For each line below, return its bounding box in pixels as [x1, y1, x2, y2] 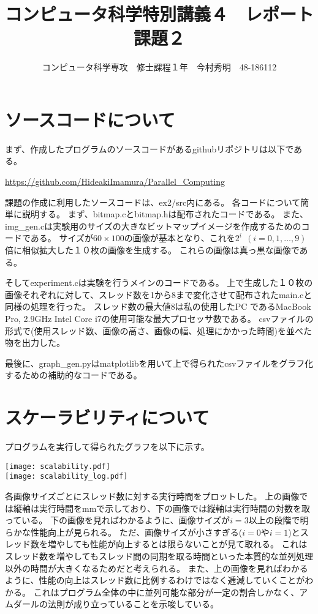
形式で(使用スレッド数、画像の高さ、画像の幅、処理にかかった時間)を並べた [5, 324, 312, 337]
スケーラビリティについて [5, 405, 210, 430]
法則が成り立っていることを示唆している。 [47, 597, 219, 610]
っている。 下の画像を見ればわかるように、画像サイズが [5, 514, 230, 526]
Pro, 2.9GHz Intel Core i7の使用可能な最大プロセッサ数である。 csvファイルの [5, 312, 314, 324]
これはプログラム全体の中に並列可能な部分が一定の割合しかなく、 [33, 585, 300, 598]
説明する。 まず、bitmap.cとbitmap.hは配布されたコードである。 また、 [21, 208, 309, 220]
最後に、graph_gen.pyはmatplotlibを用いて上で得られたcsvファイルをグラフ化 [5, 356, 314, 369]
